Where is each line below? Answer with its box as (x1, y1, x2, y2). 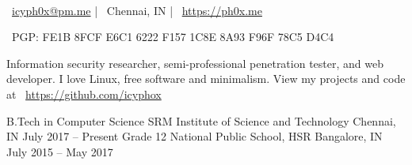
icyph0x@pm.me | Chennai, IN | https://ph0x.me (12, 2, 262, 18)
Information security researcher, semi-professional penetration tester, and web (6, 54, 383, 71)
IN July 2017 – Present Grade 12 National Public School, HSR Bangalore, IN (6, 128, 383, 144)
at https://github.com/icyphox (6, 85, 162, 102)
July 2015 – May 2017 (6, 143, 113, 159)
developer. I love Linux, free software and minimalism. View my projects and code (6, 70, 406, 87)
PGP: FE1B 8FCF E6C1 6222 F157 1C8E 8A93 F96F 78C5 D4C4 (11, 28, 334, 45)
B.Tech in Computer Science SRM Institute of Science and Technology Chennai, (6, 112, 396, 129)
